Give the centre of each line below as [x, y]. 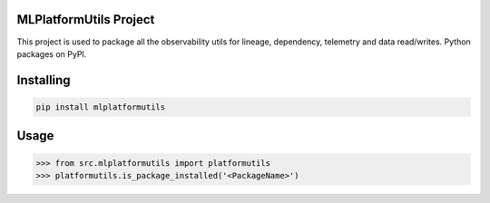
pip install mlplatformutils [101, 107]
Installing [44, 80]
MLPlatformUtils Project [86, 19]
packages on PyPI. [52, 53]
